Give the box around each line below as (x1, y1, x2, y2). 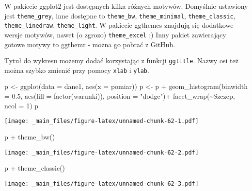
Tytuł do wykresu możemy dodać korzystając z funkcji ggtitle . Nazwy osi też (4, 55, 238, 66)
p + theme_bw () (4, 131, 55, 141)
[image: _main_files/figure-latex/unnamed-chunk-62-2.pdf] (4, 149, 199, 156)
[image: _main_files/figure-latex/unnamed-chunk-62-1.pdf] (4, 118, 199, 125)
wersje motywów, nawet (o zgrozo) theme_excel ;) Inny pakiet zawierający (4, 29, 226, 39)
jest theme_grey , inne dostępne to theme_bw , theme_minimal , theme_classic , (4, 10, 236, 20)
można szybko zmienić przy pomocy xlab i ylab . (4, 65, 149, 75)
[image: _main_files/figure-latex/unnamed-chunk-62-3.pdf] (4, 180, 199, 187)
